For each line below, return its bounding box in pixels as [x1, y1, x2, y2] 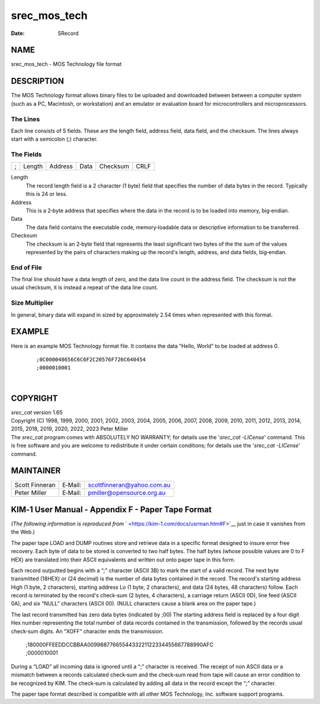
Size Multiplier [11, 299, 53, 307]
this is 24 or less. [25, 191, 68, 198]
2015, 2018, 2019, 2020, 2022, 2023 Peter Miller [11, 425, 129, 433]
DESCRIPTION [11, 76, 65, 86]
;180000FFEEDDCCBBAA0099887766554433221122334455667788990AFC [25, 641, 213, 648]
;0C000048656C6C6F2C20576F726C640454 [36, 356, 146, 363]
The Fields [11, 150, 42, 158]
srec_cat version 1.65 [11, 408, 63, 416]
